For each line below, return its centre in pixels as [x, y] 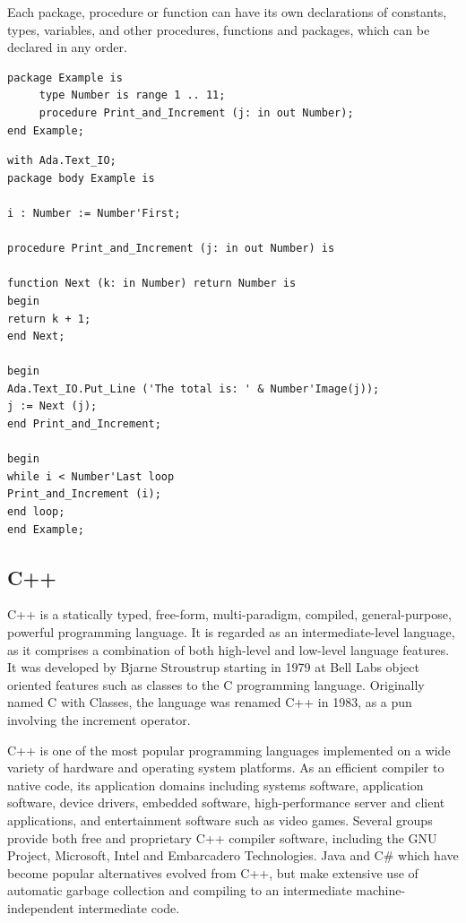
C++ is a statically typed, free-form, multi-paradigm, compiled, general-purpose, [229, 614]
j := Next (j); [52, 406]
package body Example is [81, 178]
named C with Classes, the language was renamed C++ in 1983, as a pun [210, 702]
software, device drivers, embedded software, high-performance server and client [226, 802]
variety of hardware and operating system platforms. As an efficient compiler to [226, 768]
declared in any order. [67, 47]
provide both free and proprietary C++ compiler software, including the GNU [222, 837]
